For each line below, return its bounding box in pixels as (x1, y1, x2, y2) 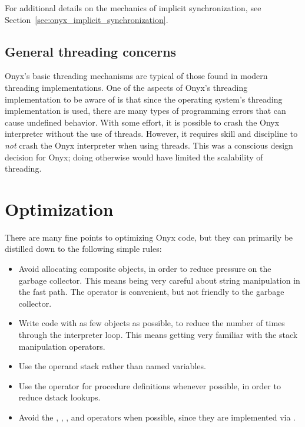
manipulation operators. (18, 340, 105, 352)
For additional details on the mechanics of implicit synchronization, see (5, 2, 261, 14)
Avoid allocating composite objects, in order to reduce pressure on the (18, 262, 271, 275)
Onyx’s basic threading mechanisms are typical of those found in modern (5, 70, 268, 82)
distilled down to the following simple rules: (5, 242, 162, 255)
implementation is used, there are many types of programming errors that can (5, 104, 286, 117)
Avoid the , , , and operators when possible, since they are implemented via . (18, 410, 296, 423)
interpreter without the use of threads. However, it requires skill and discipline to (5, 127, 298, 140)
